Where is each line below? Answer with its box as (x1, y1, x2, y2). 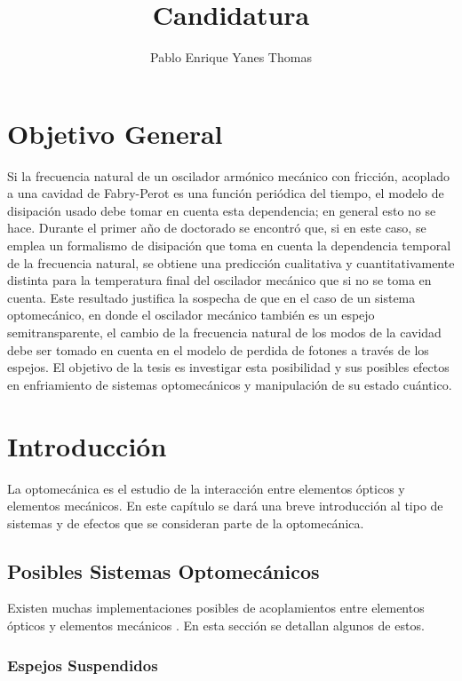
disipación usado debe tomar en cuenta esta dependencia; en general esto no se (7, 201, 436, 219)
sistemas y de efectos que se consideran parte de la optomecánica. (7, 513, 364, 532)
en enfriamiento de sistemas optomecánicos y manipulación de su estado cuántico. (7, 375, 452, 393)
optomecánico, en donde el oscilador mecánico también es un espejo (7, 305, 375, 324)
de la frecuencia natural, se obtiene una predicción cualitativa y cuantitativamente (7, 253, 455, 272)
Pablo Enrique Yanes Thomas (150, 48, 312, 67)
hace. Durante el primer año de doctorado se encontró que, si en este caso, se (7, 218, 426, 237)
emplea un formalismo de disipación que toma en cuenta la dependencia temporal (7, 236, 451, 255)
